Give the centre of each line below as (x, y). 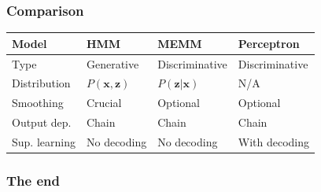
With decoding (274, 141)
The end (33, 180)
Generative (113, 63)
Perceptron (269, 43)
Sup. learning (44, 141)
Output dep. (42, 122)
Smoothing (38, 103)
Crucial (104, 103)
